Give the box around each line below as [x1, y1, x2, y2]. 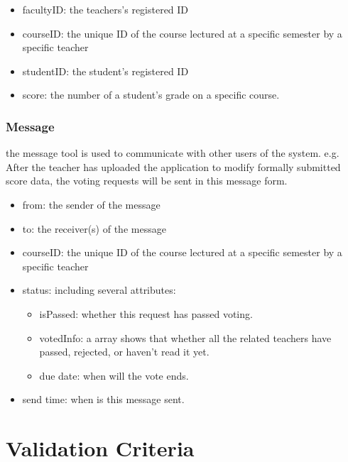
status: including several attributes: [22, 282, 176, 297]
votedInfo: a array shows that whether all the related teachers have [39, 330, 332, 345]
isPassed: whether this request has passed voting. [39, 306, 253, 321]
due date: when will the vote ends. [39, 368, 189, 383]
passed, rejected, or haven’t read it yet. [39, 344, 210, 359]
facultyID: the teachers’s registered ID [22, 2, 189, 16]
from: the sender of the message [22, 197, 161, 211]
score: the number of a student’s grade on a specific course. [22, 87, 280, 102]
